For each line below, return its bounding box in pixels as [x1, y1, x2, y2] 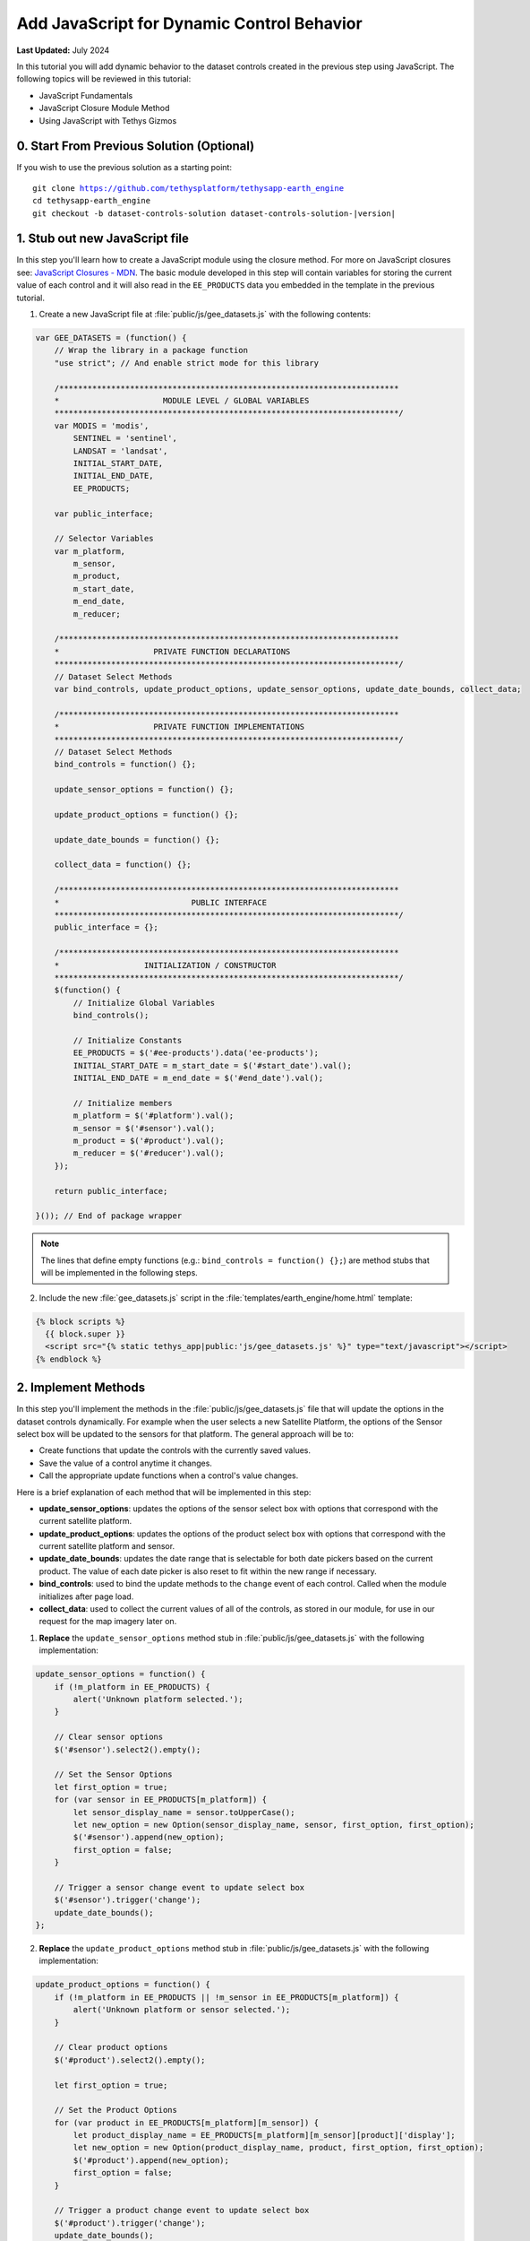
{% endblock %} [35, 1354, 102, 1364]
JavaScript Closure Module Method [38, 103, 170, 114]
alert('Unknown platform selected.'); [73, 1694, 244, 1704]
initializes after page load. [38, 1591, 134, 1602]
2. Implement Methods [16, 1380, 146, 1396]
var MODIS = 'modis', [54, 420, 150, 430]
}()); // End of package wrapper [35, 1211, 183, 1221]
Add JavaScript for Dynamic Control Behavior [16, 13, 363, 33]
